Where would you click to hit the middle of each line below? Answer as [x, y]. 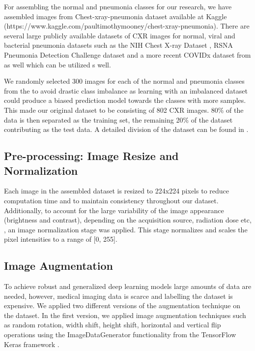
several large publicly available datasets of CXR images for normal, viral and [120, 35]
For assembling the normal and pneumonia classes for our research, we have [118, 6]
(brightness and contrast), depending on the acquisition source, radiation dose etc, [128, 220]
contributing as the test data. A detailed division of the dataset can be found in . [126, 129]
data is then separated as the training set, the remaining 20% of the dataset [118, 119]
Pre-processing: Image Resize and [91, 156]
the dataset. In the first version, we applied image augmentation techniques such [125, 315]
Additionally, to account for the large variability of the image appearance [114, 210]
